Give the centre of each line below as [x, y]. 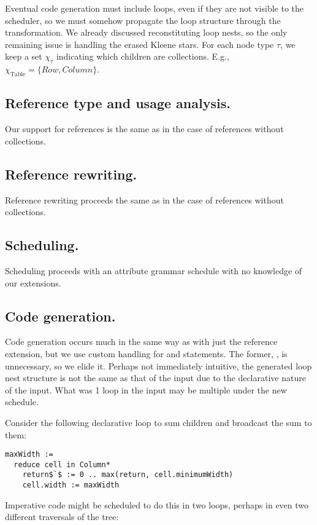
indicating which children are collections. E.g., [143, 56]
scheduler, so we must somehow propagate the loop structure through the [143, 20]
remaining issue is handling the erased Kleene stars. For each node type [139, 44]
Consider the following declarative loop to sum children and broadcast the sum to [158, 422]
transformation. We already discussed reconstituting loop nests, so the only [146, 32]
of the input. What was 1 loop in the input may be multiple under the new [146, 389]
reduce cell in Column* [62, 464]
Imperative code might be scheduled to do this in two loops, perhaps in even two [157, 504]
